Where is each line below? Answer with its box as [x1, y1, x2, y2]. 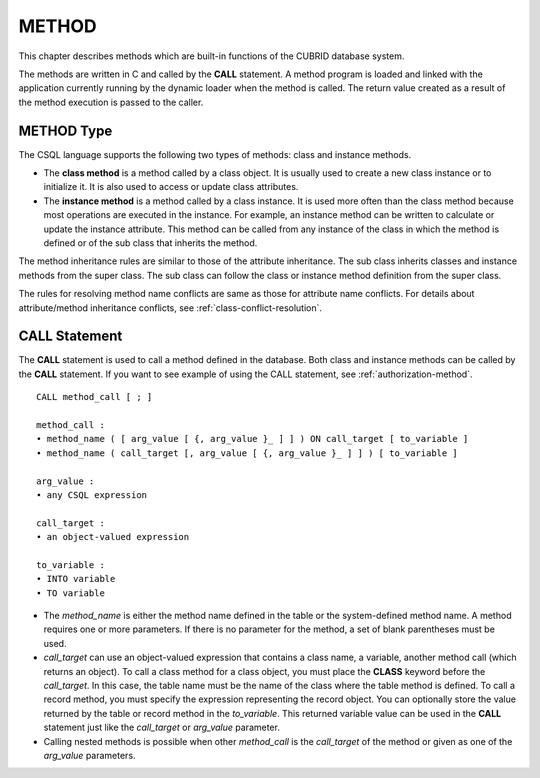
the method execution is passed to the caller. [18, 96, 204, 108]
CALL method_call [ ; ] [36, 391, 153, 403]
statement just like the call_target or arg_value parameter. [43, 721, 280, 734]
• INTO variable [36, 573, 116, 585]
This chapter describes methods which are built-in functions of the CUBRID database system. [18, 50, 405, 62]
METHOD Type [18, 122, 113, 139]
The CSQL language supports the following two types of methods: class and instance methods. [18, 148, 412, 160]
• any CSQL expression [36, 489, 148, 500]
